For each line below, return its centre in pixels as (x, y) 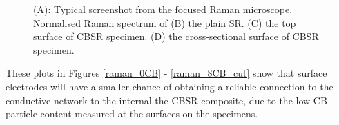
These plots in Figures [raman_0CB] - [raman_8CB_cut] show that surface (166, 73)
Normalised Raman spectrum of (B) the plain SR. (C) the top (165, 22)
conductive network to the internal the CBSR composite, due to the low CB (166, 100)
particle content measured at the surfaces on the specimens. (132, 114)
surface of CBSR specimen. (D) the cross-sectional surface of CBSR (176, 36)
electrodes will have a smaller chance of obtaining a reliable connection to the (169, 86)
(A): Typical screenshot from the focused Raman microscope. (163, 9)
